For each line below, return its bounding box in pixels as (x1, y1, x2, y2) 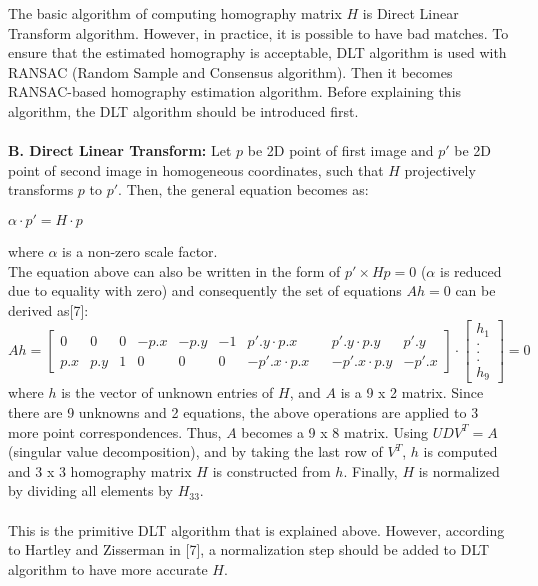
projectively (404, 159, 476, 180)
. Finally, (343, 460, 398, 481)
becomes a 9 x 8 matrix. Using (241, 421, 429, 442)
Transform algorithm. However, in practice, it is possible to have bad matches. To (8, 22, 509, 43)
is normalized (418, 460, 500, 481)
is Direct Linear (362, 3, 459, 23)
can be (455, 280, 496, 301)
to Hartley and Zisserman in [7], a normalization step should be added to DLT (8, 539, 490, 560)
